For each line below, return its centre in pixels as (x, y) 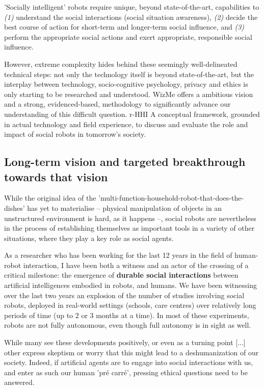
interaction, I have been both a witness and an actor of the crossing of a (136, 265)
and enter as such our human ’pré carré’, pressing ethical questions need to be (126, 372)
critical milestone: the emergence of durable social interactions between (121, 275)
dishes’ (15, 208)
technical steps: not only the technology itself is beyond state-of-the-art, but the (129, 74)
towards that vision (56, 176)
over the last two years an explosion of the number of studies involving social (124, 295)
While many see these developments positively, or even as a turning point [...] (125, 342)
